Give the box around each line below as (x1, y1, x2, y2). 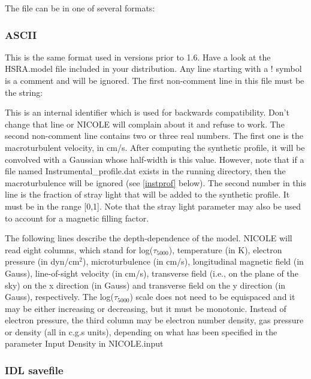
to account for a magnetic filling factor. (5, 211, 149, 224)
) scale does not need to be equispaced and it (129, 290, 295, 303)
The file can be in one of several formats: (5, 2, 155, 14)
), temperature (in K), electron (168, 243, 282, 256)
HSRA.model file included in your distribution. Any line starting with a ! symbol (5, 62, 302, 75)
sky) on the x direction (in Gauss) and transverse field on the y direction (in (5, 278, 286, 291)
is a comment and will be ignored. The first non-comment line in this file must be (5, 74, 304, 86)
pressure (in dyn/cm (5, 255, 80, 268)
